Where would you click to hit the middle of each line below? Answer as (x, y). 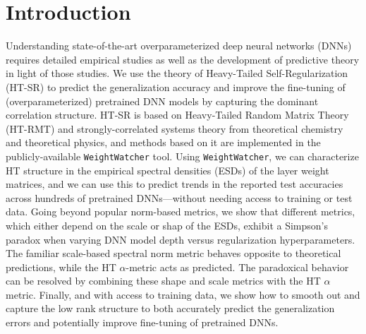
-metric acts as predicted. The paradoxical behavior (237, 267)
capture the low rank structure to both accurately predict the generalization (170, 308)
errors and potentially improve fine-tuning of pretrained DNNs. (142, 322)
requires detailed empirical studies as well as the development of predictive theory (183, 59)
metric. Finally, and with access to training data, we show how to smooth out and (183, 294)
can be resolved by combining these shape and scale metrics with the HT (163, 281)
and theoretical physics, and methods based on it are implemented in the (163, 142)
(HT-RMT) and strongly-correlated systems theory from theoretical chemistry (175, 128)
